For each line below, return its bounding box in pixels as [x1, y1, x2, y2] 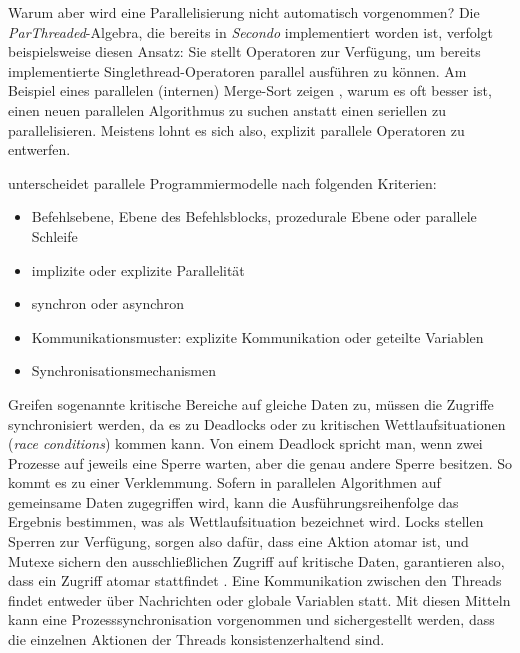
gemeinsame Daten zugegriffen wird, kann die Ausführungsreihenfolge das [8, 491, 459, 512]
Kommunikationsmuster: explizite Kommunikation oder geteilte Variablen [31, 326, 484, 347]
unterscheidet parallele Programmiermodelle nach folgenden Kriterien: [8, 172, 437, 193]
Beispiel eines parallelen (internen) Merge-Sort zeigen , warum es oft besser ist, [8, 80, 492, 101]
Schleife [31, 225, 78, 246]
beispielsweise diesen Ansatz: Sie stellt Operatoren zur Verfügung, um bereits [8, 41, 481, 62]
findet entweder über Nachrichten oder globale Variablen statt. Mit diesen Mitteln [8, 589, 511, 610]
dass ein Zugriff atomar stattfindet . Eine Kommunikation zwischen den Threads [8, 570, 502, 591]
